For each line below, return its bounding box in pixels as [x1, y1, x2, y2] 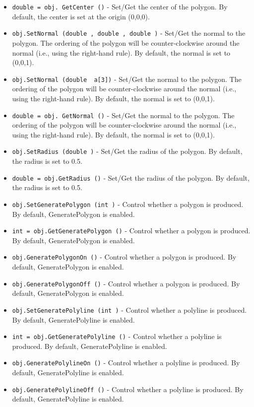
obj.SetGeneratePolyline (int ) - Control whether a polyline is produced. [12, 304, 247, 315]
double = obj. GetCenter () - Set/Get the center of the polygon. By [12, 1, 228, 11]
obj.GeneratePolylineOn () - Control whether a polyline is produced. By [12, 357, 240, 368]
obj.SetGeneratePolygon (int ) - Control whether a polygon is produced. [12, 199, 244, 209]
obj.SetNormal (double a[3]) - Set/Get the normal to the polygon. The [12, 73, 242, 84]
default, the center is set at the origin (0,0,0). [12, 11, 150, 21]
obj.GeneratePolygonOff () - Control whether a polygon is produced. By [12, 278, 240, 288]
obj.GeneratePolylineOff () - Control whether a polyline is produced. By [12, 384, 244, 394]
